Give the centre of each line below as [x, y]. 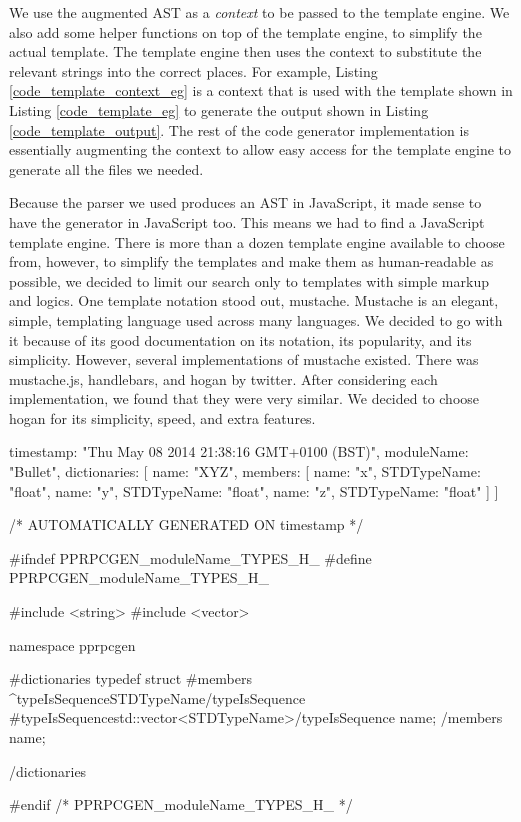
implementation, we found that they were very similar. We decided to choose [244, 398]
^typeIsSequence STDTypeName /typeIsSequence [157, 697]
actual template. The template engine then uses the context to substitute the [245, 51]
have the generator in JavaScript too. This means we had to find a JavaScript [247, 221]
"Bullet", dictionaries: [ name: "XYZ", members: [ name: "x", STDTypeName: [245, 471]
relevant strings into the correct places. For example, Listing [193, 70]
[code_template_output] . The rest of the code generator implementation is [239, 129]
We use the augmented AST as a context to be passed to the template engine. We [259, 12]
